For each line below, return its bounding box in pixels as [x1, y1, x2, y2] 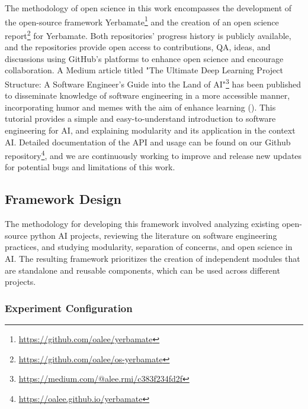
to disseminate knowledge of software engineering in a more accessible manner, [5, 89, 290, 102]
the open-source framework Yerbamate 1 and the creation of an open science [5, 14, 279, 28]
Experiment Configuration [5, 300, 133, 315]
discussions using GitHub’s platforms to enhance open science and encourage [5, 52, 284, 64]
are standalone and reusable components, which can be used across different [5, 264, 280, 276]
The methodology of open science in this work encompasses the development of [5, 2, 292, 14]
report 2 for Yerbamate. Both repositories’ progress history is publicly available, [5, 27, 291, 41]
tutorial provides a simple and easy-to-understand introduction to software [5, 112, 276, 125]
